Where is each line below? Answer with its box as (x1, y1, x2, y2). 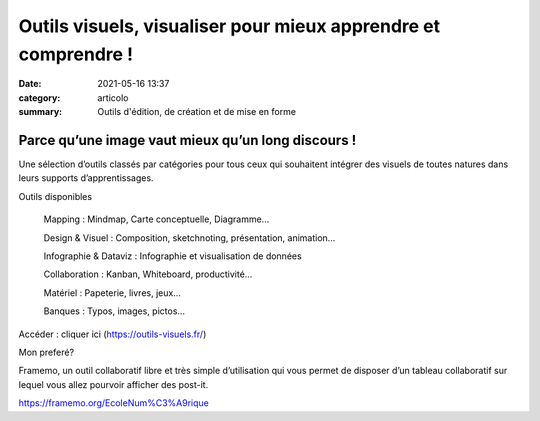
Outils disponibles (18, 190, 93, 202)
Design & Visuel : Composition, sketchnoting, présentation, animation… (43, 231, 336, 244)
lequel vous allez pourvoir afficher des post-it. (18, 378, 209, 390)
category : (18, 91, 61, 104)
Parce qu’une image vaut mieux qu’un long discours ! (18, 131, 357, 149)
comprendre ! (18, 43, 134, 65)
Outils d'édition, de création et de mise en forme (97, 106, 297, 118)
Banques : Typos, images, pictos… (43, 305, 185, 317)
